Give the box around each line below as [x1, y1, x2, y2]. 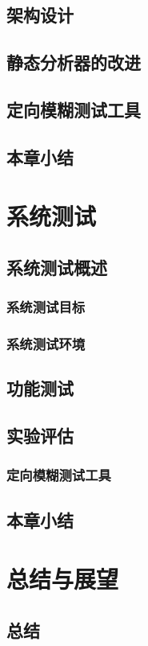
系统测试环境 [6, 334, 86, 354]
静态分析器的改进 [6, 50, 141, 75]
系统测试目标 [6, 297, 86, 317]
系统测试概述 [6, 254, 107, 279]
